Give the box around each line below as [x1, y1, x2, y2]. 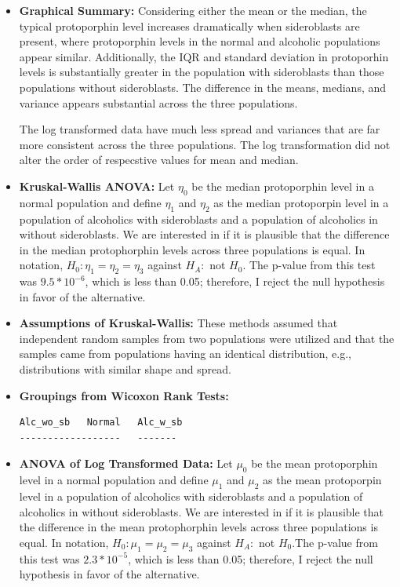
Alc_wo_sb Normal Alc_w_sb [19, 417, 183, 428]
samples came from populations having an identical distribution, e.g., [19, 345, 351, 362]
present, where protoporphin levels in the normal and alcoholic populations [19, 33, 380, 49]
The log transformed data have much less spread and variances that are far [19, 121, 380, 137]
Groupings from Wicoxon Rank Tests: [19, 387, 229, 403]
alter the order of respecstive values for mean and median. [19, 151, 299, 168]
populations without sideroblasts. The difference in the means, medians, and [19, 78, 387, 95]
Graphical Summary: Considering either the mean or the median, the [19, 2, 367, 18]
